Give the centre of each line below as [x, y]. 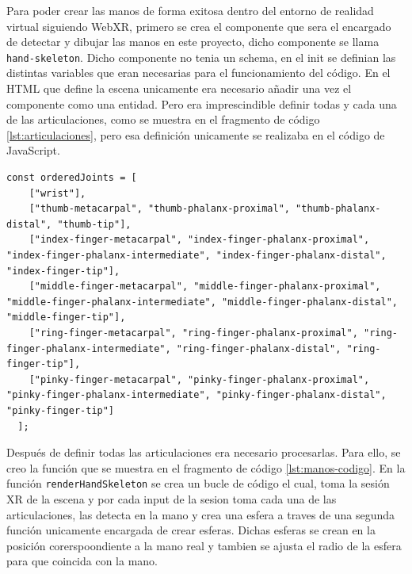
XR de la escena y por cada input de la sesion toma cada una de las [172, 498]
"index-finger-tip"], [63, 271]
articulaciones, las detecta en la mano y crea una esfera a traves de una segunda [201, 514]
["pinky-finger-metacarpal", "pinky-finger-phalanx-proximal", [199, 379]
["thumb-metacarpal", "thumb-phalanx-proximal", [159, 209]
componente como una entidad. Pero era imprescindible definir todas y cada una [202, 103]
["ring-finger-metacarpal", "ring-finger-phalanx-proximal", [193, 333]
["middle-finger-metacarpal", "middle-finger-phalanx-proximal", [205, 287]
